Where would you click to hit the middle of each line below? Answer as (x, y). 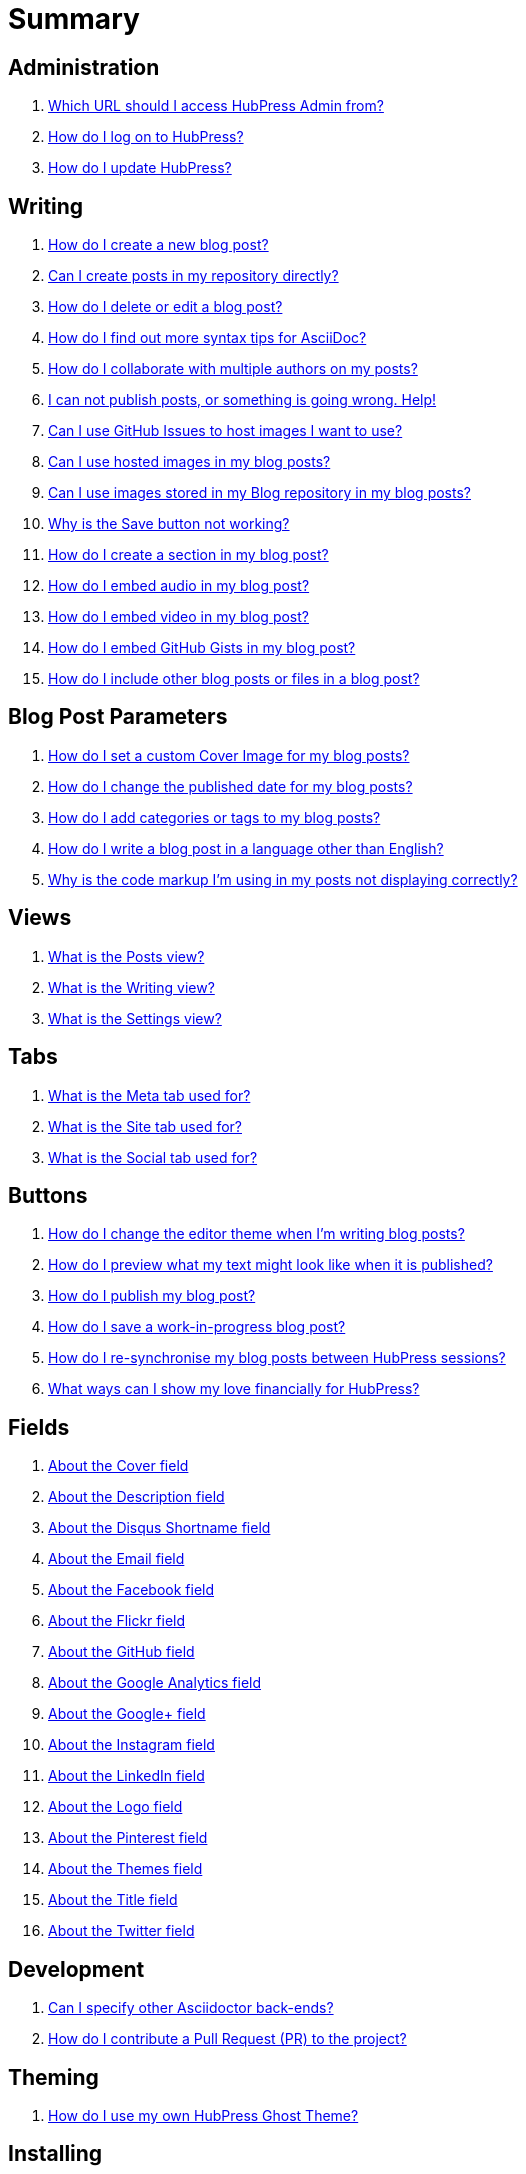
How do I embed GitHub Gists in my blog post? (202, 648)
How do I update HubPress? (140, 168)
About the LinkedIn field (126, 1776)
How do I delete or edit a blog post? (165, 307)
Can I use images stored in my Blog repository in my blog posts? (259, 493)
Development (76, 1969)
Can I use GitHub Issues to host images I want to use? (225, 431)
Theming (53, 2077)
